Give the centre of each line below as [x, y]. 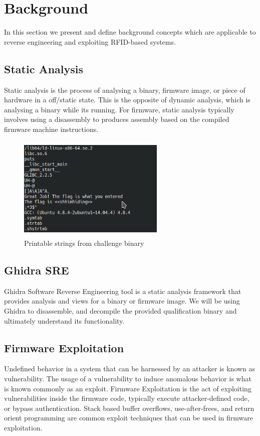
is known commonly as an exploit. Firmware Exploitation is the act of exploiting [128, 388]
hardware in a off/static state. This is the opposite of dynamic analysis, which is [127, 100]
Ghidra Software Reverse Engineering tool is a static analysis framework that [123, 291]
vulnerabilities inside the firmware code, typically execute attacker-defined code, [127, 398]
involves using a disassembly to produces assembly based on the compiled [117, 119]
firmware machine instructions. [51, 129]
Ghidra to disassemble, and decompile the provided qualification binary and [120, 311]
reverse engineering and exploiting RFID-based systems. [90, 41]
